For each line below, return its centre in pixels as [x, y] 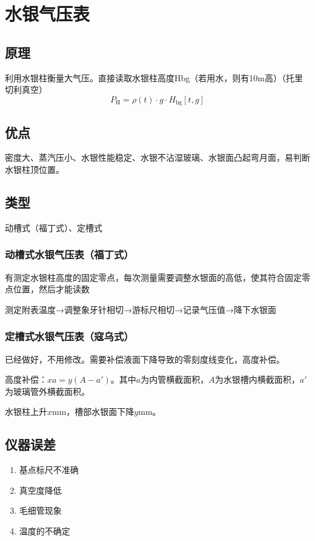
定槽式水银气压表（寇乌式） [69, 336]
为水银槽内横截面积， [257, 379]
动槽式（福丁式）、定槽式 [54, 227]
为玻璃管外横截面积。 [47, 391]
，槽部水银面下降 [100, 412]
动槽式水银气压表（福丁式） [69, 254]
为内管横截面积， [175, 379]
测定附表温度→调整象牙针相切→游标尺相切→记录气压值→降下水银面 [141, 309]
